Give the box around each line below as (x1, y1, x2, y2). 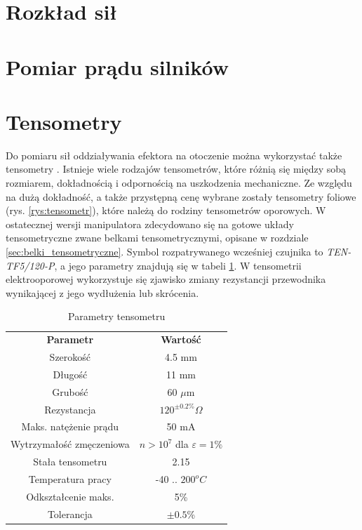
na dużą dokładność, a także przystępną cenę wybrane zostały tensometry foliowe (6, 189, 356, 204)
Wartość (161, 332, 201, 347)
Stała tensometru (33, 454, 107, 469)
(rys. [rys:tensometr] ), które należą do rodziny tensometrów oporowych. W (6, 203, 326, 218)
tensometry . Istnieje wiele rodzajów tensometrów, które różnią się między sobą (6, 161, 347, 176)
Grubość (52, 384, 88, 399)
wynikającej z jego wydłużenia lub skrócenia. (6, 285, 199, 300)
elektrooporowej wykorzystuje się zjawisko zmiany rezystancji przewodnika (6, 272, 326, 286)
